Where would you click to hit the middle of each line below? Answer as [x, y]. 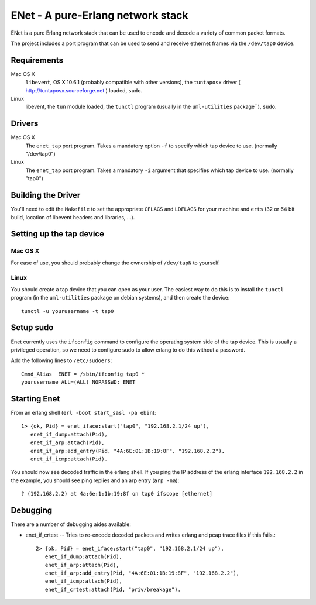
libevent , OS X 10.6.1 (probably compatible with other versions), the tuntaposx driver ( [133, 82]
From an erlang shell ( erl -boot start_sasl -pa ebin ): [83, 413]
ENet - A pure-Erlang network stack [99, 15]
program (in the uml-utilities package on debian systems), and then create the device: [120, 298]
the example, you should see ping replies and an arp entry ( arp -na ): [95, 480]
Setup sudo [32, 328]
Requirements [37, 60]
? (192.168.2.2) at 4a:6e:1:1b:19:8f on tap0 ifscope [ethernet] [117, 494]
